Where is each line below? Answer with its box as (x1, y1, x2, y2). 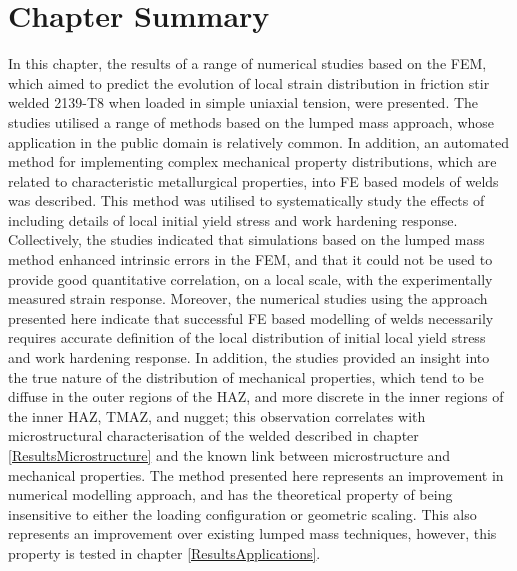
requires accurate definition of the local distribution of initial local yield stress (8, 327, 486, 348)
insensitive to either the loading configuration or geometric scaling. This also (8, 503, 477, 524)
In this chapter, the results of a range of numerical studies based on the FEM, (8, 53, 487, 74)
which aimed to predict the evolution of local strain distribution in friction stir (8, 72, 490, 93)
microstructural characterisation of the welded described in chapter (8, 425, 419, 446)
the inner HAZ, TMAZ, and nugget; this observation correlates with (8, 405, 426, 426)
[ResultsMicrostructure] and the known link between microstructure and (8, 445, 451, 465)
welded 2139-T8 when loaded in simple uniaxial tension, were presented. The (8, 92, 479, 113)
